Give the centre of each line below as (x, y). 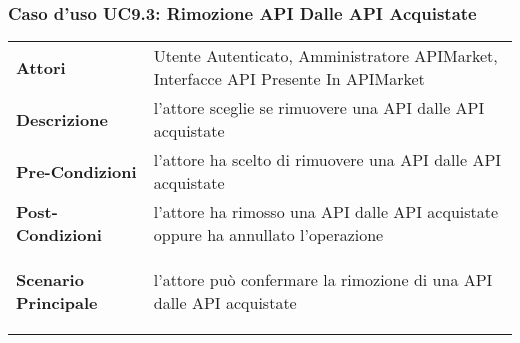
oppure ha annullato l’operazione (268, 235)
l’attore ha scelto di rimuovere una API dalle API (327, 160)
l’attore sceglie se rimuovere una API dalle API (319, 108)
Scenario (50, 280)
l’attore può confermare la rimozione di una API (323, 280)
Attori (41, 67)
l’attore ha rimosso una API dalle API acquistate (326, 212)
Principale (57, 303)
